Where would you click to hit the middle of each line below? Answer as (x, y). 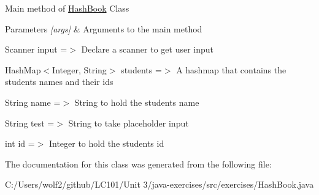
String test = (30, 123)
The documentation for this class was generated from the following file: (138, 164)
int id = (20, 143)
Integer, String (79, 69)
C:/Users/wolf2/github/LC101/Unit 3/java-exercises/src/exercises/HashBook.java (159, 184)
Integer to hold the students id (106, 143)
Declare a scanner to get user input (148, 49)
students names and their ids (59, 82)
